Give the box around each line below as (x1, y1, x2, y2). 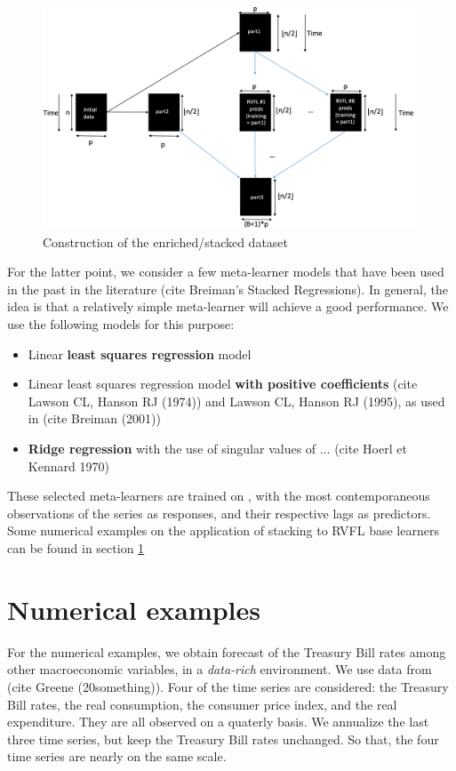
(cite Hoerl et (334, 439, 407, 458)
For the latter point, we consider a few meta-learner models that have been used (7, 262, 444, 281)
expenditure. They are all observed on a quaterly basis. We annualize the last (7, 712, 429, 731)
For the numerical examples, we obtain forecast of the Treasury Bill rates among (7, 642, 446, 661)
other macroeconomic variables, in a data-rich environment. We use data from (7, 660, 432, 679)
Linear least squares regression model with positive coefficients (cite (28, 374, 418, 393)
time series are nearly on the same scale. (7, 747, 227, 766)
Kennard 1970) (28, 456, 109, 475)
